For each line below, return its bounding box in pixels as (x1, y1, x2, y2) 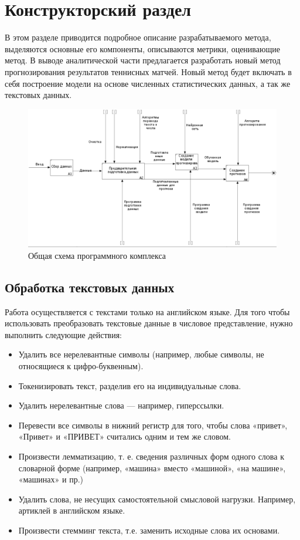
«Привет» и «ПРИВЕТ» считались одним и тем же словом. (18, 430, 231, 443)
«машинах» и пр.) (18, 473, 83, 485)
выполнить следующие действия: (5, 328, 122, 340)
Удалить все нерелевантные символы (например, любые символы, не (18, 348, 264, 360)
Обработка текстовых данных (5, 278, 175, 296)
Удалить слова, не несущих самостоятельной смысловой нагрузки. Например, (18, 492, 296, 505)
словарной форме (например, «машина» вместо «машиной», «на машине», (18, 461, 286, 474)
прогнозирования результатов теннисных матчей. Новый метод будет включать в (5, 65, 292, 77)
